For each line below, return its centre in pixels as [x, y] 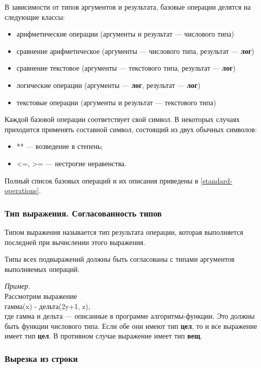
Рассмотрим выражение [41, 296]
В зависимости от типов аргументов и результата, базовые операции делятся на [128, 7]
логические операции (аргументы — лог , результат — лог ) [108, 85]
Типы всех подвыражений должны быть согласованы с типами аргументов [120, 259]
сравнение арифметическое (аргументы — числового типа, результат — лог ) [135, 51]
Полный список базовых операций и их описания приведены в [102, 180]
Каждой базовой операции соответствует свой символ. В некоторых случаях [122, 119]
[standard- [217, 180]
